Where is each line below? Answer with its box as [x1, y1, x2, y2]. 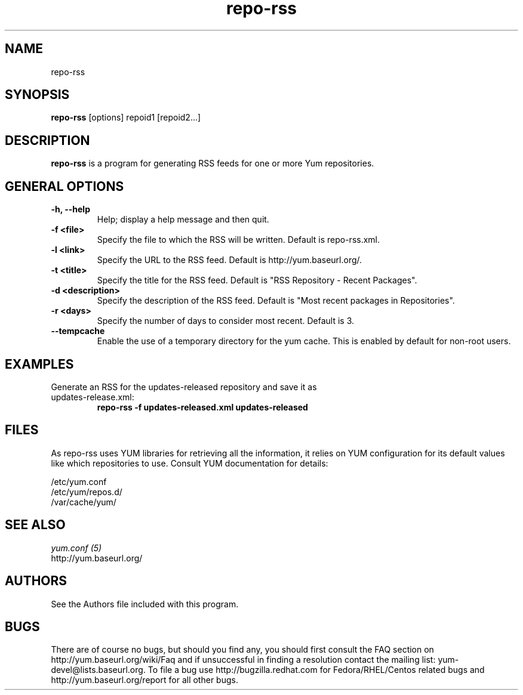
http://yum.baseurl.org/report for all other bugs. [51, 675, 238, 685]
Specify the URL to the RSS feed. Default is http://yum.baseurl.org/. [97, 255, 362, 265]
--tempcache [51, 326, 105, 336]
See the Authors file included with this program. [51, 598, 239, 609]
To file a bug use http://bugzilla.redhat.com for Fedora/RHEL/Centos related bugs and [147, 665, 485, 675]
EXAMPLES [5, 356, 74, 372]
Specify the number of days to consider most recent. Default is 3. [97, 316, 355, 326]
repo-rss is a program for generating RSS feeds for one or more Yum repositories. [51, 158, 374, 169]
